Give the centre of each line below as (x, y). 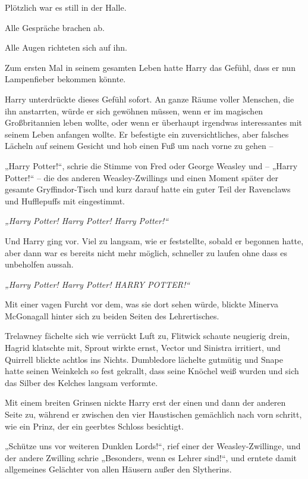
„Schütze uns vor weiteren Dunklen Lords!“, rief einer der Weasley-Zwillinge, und (153, 446)
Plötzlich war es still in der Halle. (66, 7)
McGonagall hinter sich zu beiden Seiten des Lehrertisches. (112, 315)
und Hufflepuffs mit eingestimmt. (65, 200)
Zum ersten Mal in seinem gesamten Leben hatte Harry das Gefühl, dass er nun (150, 67)
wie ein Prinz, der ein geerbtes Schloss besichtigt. (94, 426)
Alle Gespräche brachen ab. (55, 27)
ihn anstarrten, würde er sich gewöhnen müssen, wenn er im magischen (134, 111)
